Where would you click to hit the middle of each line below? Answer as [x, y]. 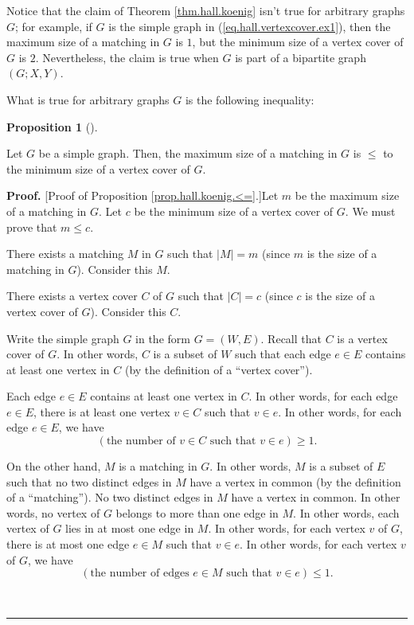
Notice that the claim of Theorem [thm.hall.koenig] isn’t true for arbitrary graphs [206, 10]
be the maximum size [347, 195]
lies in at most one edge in [130, 528]
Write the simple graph [63, 338]
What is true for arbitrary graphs [88, 99]
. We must [370, 211]
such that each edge [283, 354]
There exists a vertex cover [72, 296]
